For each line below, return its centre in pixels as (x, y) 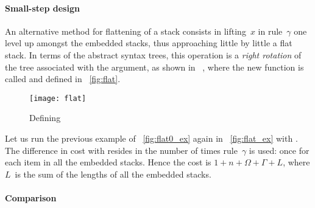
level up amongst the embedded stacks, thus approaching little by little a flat (149, 43)
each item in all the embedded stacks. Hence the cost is (108, 162)
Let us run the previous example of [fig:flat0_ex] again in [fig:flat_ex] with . (151, 138)
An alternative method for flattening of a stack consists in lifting (126, 31)
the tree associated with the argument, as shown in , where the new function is (154, 67)
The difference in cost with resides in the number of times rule (121, 150)
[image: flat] (58, 98)
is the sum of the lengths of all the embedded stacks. (113, 174)
